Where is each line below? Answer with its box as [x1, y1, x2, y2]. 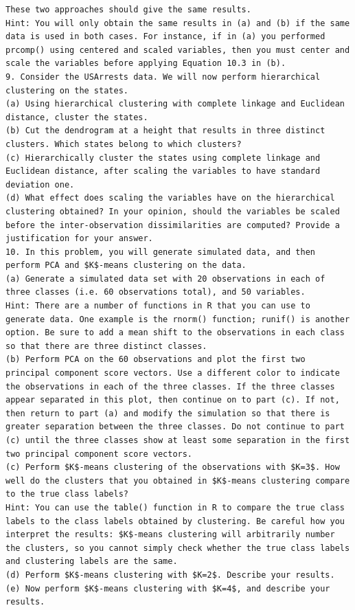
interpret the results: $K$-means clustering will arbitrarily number [5, 530, 335, 540]
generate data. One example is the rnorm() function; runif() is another [5, 314, 350, 324]
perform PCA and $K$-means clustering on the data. [5, 260, 247, 271]
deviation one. [5, 179, 75, 190]
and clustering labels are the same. [5, 556, 178, 567]
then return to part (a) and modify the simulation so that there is [5, 408, 330, 418]
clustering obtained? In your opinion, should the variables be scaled [5, 206, 340, 216]
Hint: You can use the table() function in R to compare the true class [5, 502, 345, 512]
